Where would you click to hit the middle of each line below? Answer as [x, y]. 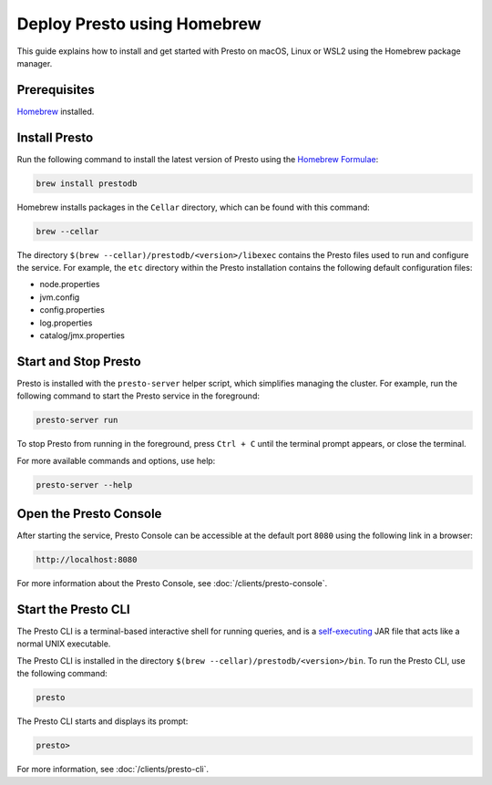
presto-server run [77, 420]
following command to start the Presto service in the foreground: [138, 396]
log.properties [66, 323]
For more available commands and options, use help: [116, 460]
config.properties [72, 310]
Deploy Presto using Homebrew [139, 24]
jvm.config [60, 297]
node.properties [70, 284]
